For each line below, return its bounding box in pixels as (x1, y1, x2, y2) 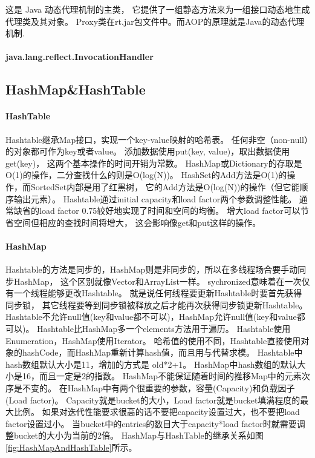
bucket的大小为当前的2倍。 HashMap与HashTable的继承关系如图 (13, 429, 264, 442)
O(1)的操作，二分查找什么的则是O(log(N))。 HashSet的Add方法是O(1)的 (5, 168, 287, 181)
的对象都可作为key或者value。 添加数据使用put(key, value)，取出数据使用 (5, 145, 290, 158)
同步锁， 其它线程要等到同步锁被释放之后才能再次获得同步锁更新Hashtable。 (5, 298, 308, 311)
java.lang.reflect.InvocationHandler (5, 50, 154, 63)
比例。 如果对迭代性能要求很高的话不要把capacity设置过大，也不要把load (13, 405, 300, 418)
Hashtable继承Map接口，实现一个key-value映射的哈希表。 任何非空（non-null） (5, 133, 308, 145)
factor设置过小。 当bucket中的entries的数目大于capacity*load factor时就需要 (5, 417, 297, 430)
